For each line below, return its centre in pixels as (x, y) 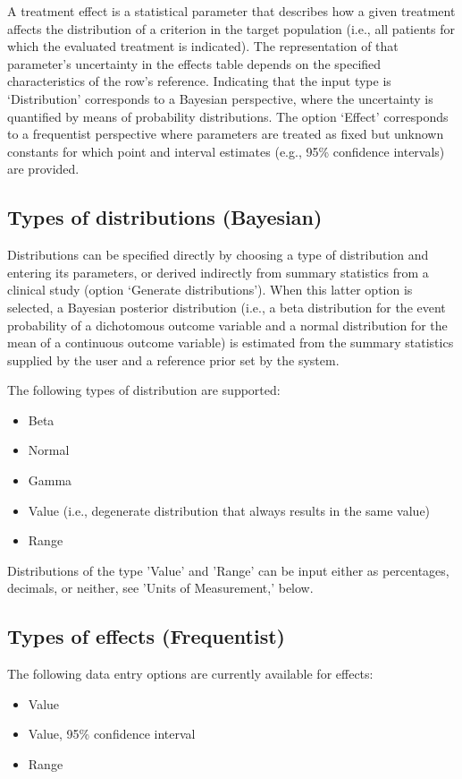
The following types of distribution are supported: (144, 390)
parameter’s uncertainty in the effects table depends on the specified (194, 63)
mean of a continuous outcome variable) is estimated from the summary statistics (231, 342)
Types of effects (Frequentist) (146, 636)
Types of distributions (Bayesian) (165, 217)
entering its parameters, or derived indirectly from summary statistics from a (218, 272)
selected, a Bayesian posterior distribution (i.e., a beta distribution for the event (227, 307)
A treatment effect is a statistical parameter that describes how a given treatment (231, 11)
